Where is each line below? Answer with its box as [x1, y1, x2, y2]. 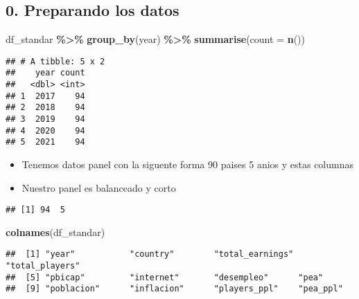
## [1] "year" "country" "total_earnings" [6, 249, 294, 260]
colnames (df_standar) [6, 224, 105, 239]
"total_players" [6, 261, 80, 271]
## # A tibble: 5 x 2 [6, 56, 105, 66]
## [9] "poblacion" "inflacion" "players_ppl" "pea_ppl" [6, 284, 343, 294]
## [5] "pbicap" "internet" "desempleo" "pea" [6, 272, 324, 282]
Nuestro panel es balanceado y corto [21, 180, 176, 194]
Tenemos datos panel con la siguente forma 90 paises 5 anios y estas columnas [21, 157, 354, 172]
